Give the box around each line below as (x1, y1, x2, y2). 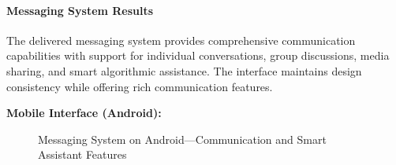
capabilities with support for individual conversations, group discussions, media (6, 47, 390, 64)
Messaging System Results (6, 2, 154, 18)
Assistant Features (38, 146, 127, 163)
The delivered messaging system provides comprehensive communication (6, 31, 356, 48)
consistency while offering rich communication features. (6, 78, 273, 94)
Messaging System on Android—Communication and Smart (38, 130, 327, 147)
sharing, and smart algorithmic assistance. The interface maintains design (6, 62, 362, 79)
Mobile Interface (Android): (6, 104, 162, 121)
